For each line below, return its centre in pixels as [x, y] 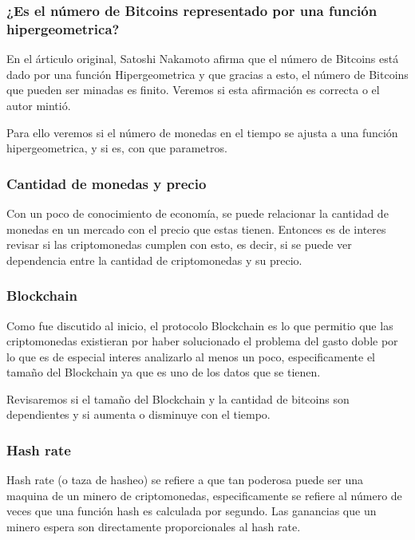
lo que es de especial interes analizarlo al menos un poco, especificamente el [191, 356]
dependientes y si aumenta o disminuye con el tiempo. [138, 414]
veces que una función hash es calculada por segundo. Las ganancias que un [192, 511]
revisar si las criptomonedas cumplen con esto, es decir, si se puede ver [179, 244]
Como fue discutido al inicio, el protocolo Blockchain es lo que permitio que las [200, 325]
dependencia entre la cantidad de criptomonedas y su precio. [154, 260]
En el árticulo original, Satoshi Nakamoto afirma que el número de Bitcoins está [203, 59]
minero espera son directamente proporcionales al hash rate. [154, 527]
